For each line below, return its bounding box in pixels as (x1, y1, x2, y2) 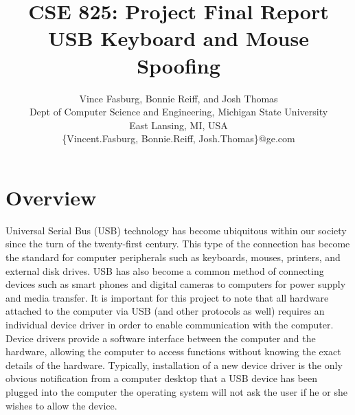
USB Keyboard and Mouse (48, 24, 309, 52)
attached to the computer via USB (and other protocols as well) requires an (5, 304, 325, 318)
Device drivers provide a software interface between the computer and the (5, 330, 316, 345)
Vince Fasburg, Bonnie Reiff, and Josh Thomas (79, 91, 278, 105)
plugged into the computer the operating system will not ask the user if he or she (5, 384, 347, 399)
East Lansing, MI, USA (129, 117, 228, 132)
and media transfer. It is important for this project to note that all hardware (5, 290, 329, 304)
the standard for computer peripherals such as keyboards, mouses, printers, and (5, 250, 341, 264)
